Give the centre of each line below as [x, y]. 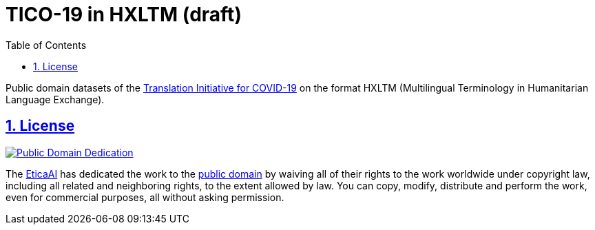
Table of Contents [46, 45]
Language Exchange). [55, 99]
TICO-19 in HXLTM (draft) [124, 14]
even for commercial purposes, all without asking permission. [145, 197]
